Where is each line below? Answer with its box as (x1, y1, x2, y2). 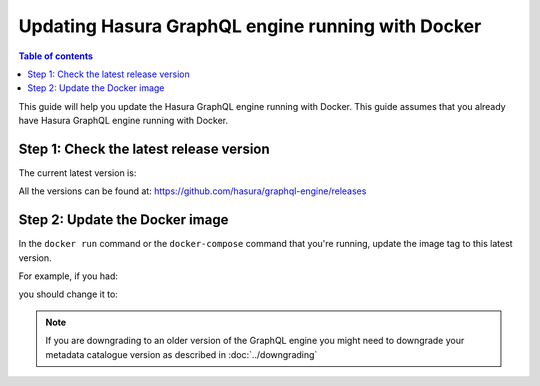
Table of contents (18, 50, 94, 62)
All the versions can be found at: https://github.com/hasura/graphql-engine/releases (18, 185, 367, 197)
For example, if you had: (18, 270, 119, 282)
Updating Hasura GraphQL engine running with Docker (18, 15, 482, 37)
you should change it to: (18, 288, 119, 300)
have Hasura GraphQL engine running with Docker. (18, 115, 229, 127)
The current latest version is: (18, 167, 137, 179)
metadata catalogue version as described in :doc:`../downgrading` (45, 348, 318, 360)
